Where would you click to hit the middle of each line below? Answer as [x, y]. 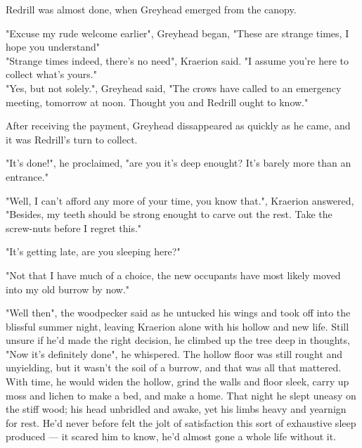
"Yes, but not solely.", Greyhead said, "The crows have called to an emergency [174, 88]
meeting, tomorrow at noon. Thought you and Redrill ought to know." [157, 102]
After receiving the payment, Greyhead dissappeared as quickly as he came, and [178, 126]
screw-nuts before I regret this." [74, 228]
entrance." [27, 176]
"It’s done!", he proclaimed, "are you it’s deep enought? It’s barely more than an [179, 163]
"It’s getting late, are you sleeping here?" [93, 251]
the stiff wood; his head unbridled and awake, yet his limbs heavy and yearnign [176, 409]
